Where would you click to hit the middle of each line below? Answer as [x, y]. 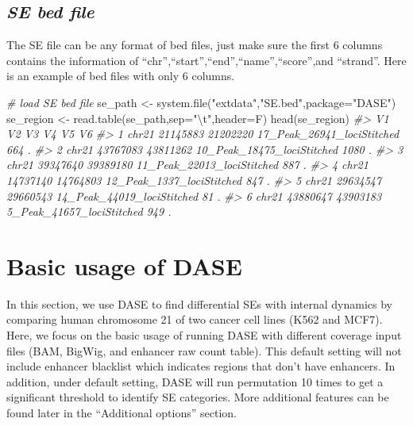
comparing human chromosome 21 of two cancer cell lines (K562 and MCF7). [195, 319]
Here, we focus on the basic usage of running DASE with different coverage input [204, 335]
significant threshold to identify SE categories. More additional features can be [198, 397]
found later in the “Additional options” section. [122, 413]
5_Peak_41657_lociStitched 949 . [89, 211]
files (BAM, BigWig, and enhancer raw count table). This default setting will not [204, 350]
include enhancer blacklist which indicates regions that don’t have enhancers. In [201, 366]
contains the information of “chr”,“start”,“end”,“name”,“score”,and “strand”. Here [206, 60]
